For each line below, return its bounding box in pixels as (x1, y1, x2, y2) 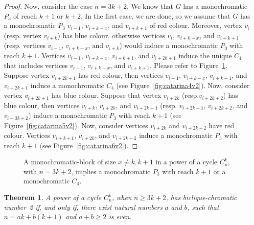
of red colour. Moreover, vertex (149, 20, 242, 30)
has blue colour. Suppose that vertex (51, 90, 162, 100)
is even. (109, 211, 132, 222)
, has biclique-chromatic (166, 192, 237, 202)
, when (112, 192, 132, 202)
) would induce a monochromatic (119, 40, 218, 50)
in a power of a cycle (155, 157, 218, 167)
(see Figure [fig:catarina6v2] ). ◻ (40, 140, 138, 150)
